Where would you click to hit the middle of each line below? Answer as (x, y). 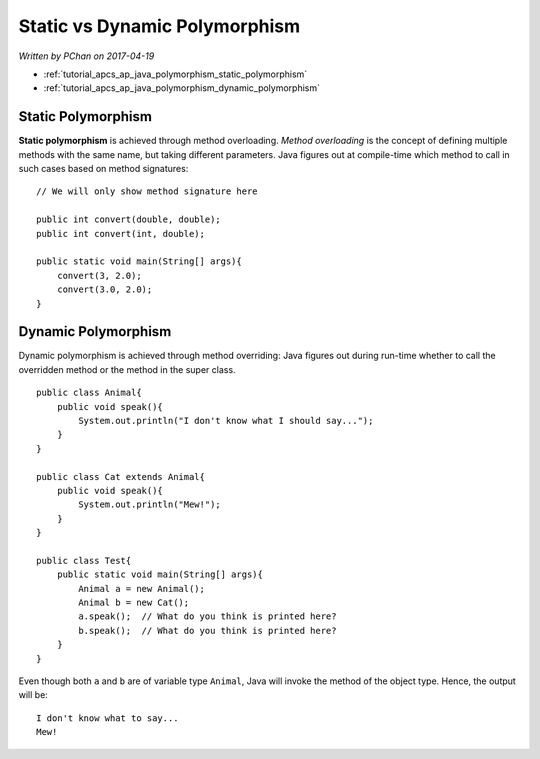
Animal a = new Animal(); (141, 588)
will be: (33, 695)
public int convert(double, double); (129, 219)
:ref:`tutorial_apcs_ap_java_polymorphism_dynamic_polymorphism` (181, 88)
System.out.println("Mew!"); (150, 504)
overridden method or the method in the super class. (127, 369)
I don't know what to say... (107, 718)
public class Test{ (84, 560)
